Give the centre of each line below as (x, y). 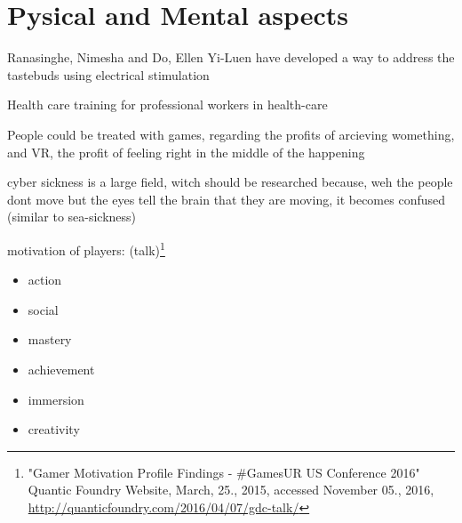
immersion (56, 399)
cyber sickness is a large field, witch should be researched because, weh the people (230, 182)
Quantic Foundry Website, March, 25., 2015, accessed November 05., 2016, (231, 490)
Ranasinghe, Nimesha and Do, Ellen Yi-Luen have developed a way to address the (231, 57)
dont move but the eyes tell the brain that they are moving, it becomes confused (226, 199)
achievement (61, 369)
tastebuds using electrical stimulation (108, 74)
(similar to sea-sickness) (72, 217)
